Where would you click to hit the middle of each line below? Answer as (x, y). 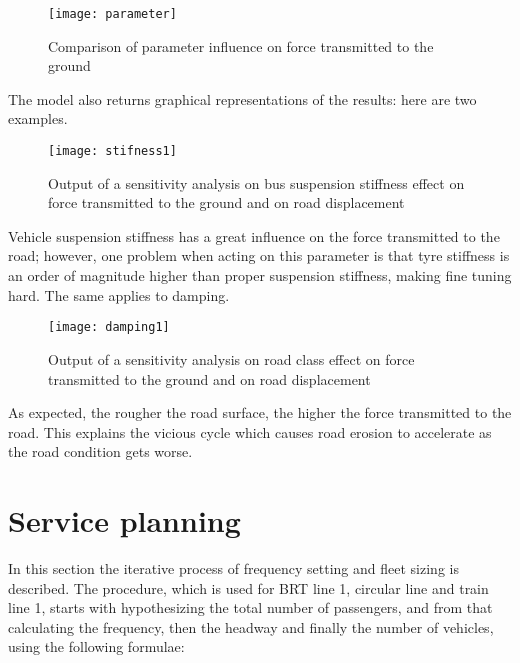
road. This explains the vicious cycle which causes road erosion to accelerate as (250, 431)
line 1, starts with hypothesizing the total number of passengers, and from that (250, 607)
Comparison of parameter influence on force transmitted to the (241, 45)
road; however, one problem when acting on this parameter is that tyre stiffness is (259, 255)
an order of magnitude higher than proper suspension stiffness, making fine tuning (260, 275)
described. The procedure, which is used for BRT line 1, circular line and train (248, 587)
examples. (38, 118)
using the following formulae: (96, 646)
